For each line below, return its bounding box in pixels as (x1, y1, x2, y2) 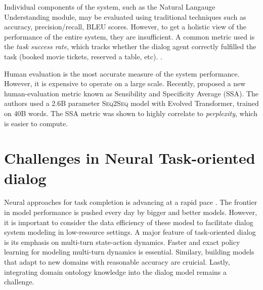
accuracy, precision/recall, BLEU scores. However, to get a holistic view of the (4, 21, 246, 32)
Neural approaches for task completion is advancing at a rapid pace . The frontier (4, 197, 257, 207)
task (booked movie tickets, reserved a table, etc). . (4, 51, 162, 61)
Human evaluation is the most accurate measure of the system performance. (4, 68, 240, 79)
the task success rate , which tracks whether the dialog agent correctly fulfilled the (4, 41, 256, 52)
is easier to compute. (4, 118, 68, 128)
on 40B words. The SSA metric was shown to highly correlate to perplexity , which (4, 107, 257, 118)
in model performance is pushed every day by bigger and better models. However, (4, 207, 257, 217)
